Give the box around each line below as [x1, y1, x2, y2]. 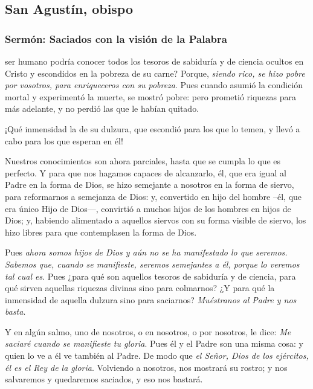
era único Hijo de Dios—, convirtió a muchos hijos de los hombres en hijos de [5, 202, 291, 214]
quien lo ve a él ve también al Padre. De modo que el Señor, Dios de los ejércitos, [5, 349, 309, 362]
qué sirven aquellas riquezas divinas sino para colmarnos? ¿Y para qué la [5, 281, 275, 294]
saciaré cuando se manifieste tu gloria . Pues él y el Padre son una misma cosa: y [5, 337, 303, 350]
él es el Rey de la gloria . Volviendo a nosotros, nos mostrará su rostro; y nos [5, 361, 288, 373]
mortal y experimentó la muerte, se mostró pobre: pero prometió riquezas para [5, 90, 297, 103]
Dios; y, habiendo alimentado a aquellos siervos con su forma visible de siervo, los [5, 214, 306, 227]
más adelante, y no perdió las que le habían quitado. [5, 102, 199, 115]
